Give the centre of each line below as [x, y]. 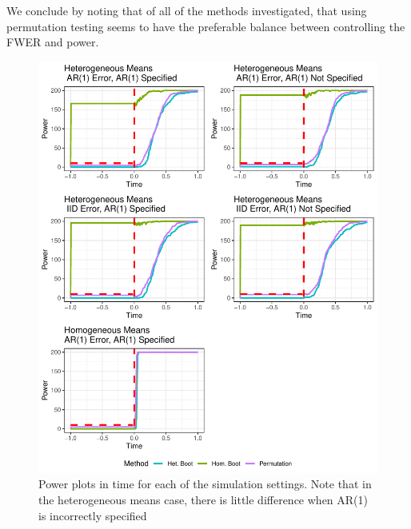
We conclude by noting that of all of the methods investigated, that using [187, 10]
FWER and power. [53, 42]
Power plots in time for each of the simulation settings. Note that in [205, 484]
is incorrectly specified [93, 515]
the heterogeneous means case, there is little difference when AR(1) [203, 499]
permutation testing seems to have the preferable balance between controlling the [206, 26]
